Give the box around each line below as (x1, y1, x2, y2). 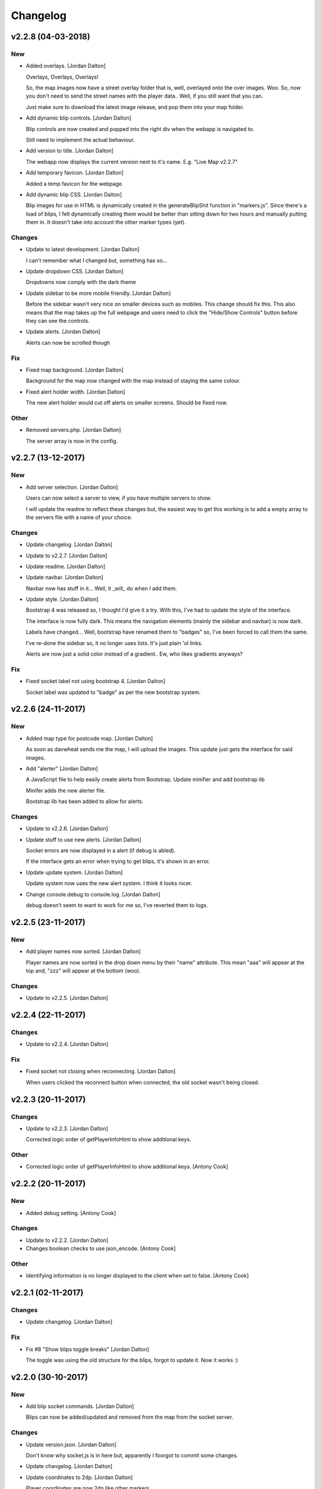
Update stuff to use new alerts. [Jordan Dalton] (26, 836, 141, 843)
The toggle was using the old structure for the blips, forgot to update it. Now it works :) (26, 1356, 238, 1363)
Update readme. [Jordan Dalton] (26, 563, 106, 570)
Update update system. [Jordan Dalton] (26, 868, 123, 876)
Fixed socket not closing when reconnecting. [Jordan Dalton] (26, 1068, 176, 1075)
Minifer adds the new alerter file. (26, 787, 106, 794)
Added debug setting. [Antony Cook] (26, 1209, 117, 1216)
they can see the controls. (26, 317, 90, 325)
